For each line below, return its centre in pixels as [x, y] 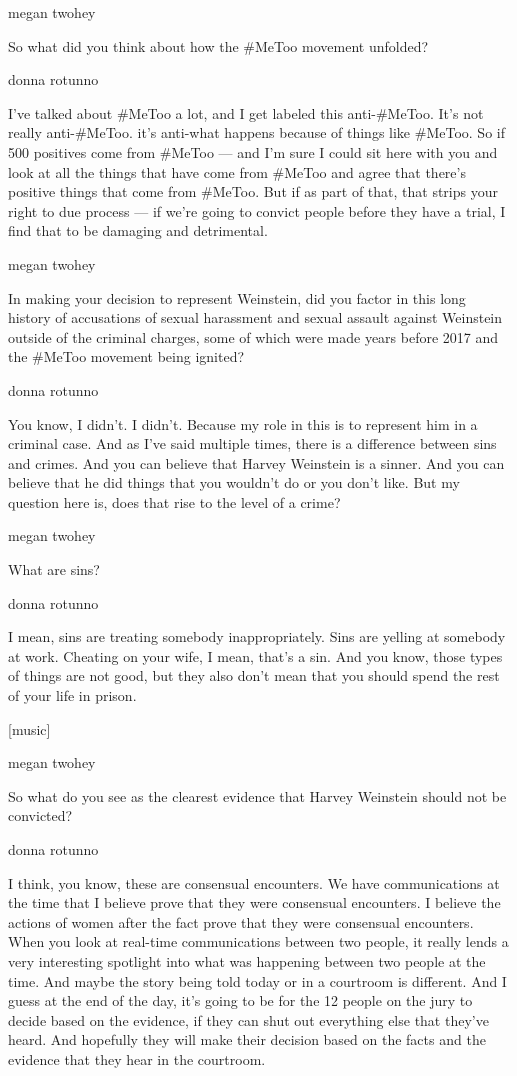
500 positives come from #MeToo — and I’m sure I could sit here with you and [253, 151]
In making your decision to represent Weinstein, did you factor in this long [237, 297]
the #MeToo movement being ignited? [126, 356]
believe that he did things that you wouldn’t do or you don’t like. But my [234, 482]
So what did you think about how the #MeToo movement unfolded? [218, 45]
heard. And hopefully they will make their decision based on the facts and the [247, 1039]
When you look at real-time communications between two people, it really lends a [258, 941]
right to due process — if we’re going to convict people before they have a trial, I [257, 210]
